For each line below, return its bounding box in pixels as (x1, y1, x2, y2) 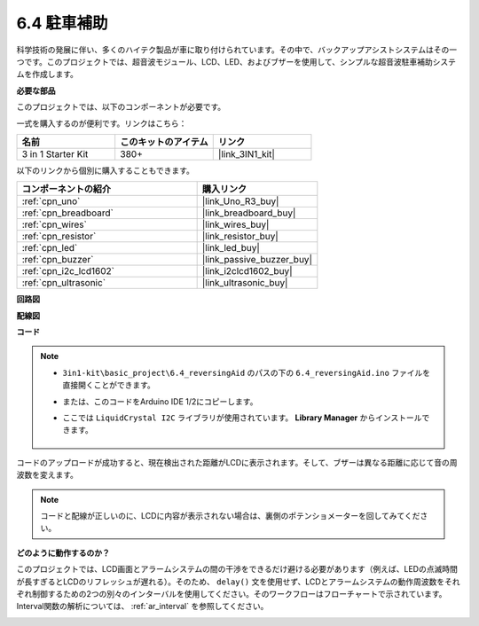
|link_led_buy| (201, 242, 261, 254)
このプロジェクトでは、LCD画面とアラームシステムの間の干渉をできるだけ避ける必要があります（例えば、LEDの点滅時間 (16, 564, 459, 575)
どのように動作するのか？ (16, 547, 110, 558)
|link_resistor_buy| (201, 231, 279, 243)
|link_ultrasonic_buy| (201, 277, 288, 289)
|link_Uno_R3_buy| (201, 195, 279, 207)
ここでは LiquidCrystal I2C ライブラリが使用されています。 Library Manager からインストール (62, 412, 422, 423)
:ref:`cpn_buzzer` (21, 254, 94, 266)
